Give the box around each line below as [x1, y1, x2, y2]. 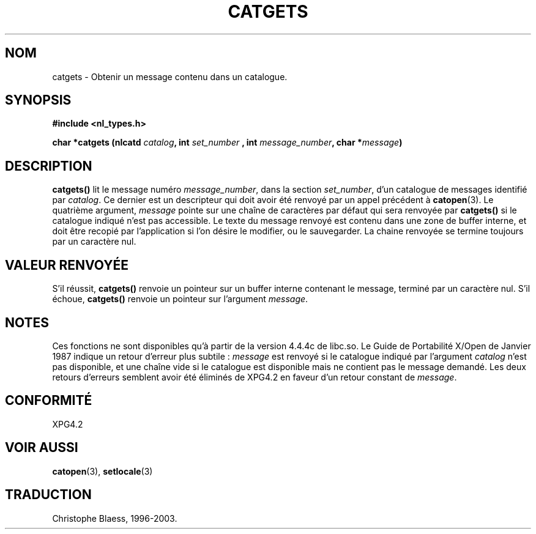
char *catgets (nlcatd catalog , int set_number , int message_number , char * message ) [52, 137, 403, 148]
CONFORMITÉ [5, 393, 92, 409]
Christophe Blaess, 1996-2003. [52, 513, 177, 524]
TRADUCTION [5, 487, 92, 503]
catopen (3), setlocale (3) [52, 465, 153, 477]
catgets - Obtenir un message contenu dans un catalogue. [52, 71, 288, 82]
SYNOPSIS [5, 92, 72, 108]
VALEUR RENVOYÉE [5, 257, 128, 273]
